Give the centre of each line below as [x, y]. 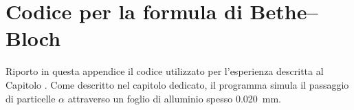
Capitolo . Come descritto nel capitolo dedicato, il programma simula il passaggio [177, 84]
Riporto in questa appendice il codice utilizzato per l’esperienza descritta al [165, 71]
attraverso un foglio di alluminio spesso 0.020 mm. [175, 98]
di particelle [31, 98]
